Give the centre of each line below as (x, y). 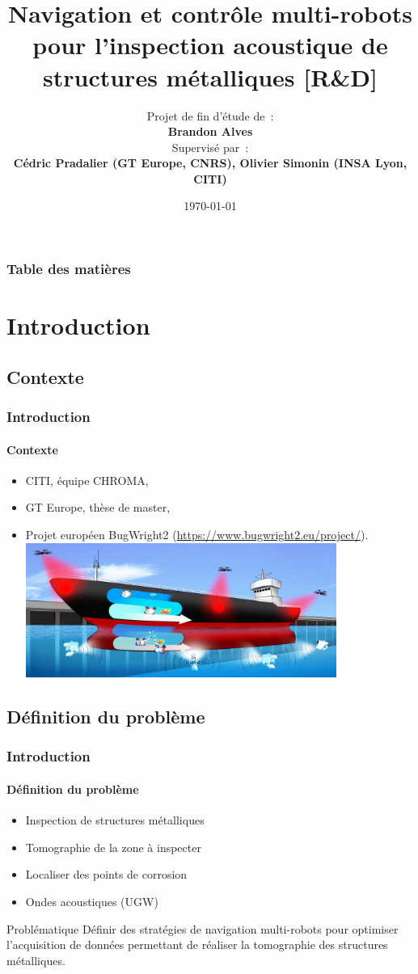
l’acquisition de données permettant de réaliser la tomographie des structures (197, 944)
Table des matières (69, 269)
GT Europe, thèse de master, (98, 507)
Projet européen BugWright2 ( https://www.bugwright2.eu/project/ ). (197, 534)
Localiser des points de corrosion (106, 874)
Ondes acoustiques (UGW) (92, 901)
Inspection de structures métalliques (115, 820)
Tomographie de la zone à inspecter (113, 847)
